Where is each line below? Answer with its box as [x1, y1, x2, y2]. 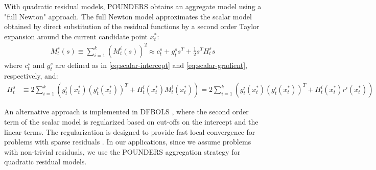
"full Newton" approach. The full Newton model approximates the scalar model [4, 11, 252, 21]
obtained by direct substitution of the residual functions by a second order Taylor [4, 21, 260, 32]
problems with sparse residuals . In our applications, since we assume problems [4, 136, 251, 147]
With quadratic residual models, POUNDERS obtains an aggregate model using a [4, 1, 262, 11]
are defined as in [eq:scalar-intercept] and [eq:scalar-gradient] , [55, 59, 247, 70]
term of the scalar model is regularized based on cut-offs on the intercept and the [4, 116, 258, 127]
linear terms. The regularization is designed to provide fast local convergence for [4, 126, 255, 137]
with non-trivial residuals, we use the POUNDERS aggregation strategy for [4, 146, 241, 157]
